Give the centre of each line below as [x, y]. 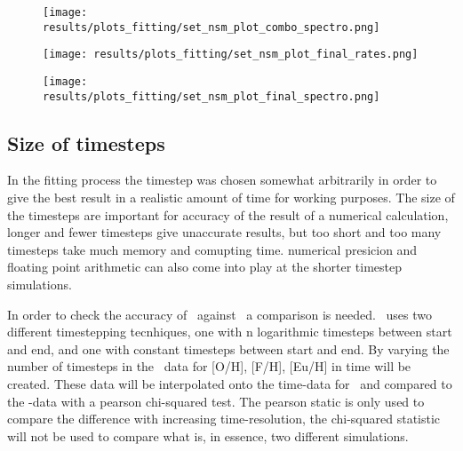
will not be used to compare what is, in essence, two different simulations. [208, 435]
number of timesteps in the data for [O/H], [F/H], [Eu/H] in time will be [209, 366]
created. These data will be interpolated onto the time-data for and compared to [230, 384]
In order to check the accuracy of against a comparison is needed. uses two [220, 314]
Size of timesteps [86, 142]
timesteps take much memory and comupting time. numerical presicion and [212, 249]
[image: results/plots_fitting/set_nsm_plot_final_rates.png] [231, 55]
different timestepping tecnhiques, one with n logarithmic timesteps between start [230, 332]
